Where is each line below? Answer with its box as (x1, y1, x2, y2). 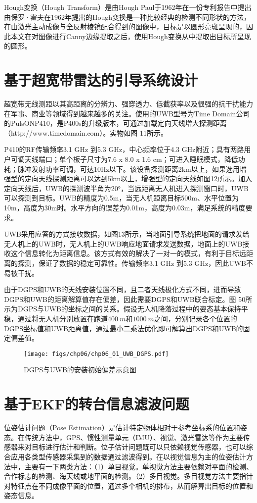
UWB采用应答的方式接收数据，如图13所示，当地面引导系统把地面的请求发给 (4, 229, 250, 239)
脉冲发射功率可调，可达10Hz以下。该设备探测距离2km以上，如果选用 (17, 163, 240, 174)
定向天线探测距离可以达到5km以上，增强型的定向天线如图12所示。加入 (24, 173, 253, 184)
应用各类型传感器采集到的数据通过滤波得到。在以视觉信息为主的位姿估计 (10, 451, 246, 461)
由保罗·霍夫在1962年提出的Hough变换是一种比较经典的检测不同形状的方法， (4, 11, 251, 22)
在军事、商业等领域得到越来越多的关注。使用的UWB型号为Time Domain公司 (4, 108, 250, 118)
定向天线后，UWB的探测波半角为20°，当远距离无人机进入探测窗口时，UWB (4, 183, 249, 193)
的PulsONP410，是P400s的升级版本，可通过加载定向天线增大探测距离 (4, 118, 227, 128)
